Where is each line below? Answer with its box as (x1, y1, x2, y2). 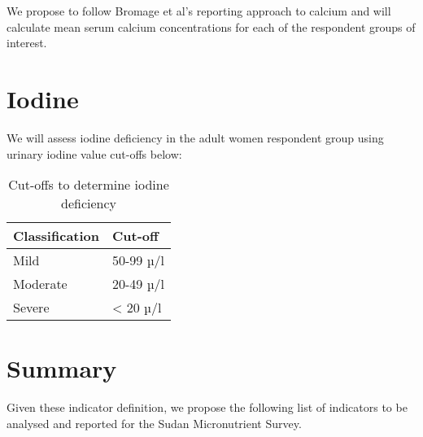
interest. (7, 34, 47, 51)
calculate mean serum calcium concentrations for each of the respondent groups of (7, 18, 416, 35)
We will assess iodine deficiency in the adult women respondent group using (7, 129, 384, 146)
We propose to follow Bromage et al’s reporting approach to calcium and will (7, 2, 391, 19)
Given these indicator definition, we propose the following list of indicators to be (7, 399, 408, 416)
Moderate (13, 274, 68, 294)
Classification (13, 226, 100, 246)
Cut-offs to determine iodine (8, 175, 169, 194)
